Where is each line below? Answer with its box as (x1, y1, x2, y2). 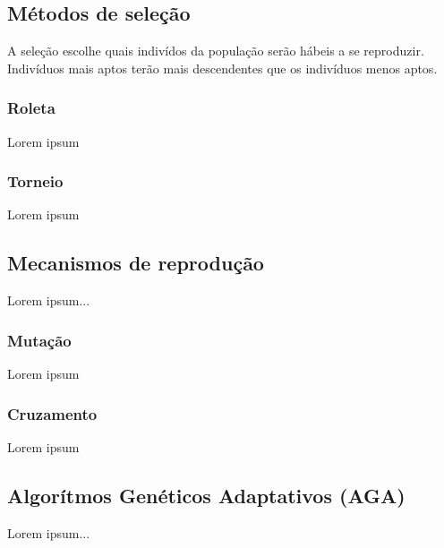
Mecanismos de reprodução (7, 249, 264, 277)
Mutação (7, 329, 72, 351)
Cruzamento (7, 402, 98, 424)
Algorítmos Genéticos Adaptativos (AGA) (7, 481, 406, 509)
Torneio (7, 170, 64, 193)
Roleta (7, 97, 55, 119)
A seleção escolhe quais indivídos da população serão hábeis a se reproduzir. (7, 41, 424, 60)
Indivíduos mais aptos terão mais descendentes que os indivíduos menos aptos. (7, 58, 438, 77)
